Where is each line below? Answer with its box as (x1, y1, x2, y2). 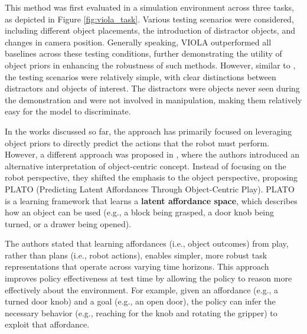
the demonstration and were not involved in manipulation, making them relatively (5, 93, 302, 106)
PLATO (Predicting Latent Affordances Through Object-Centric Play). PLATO (5, 182, 295, 195)
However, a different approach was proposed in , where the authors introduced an (5, 148, 300, 161)
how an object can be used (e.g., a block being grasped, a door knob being (5, 206, 275, 218)
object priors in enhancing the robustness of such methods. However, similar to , (5, 58, 296, 71)
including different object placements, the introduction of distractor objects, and (5, 24, 295, 37)
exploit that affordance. (5, 318, 90, 330)
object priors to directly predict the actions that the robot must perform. (5, 136, 270, 149)
